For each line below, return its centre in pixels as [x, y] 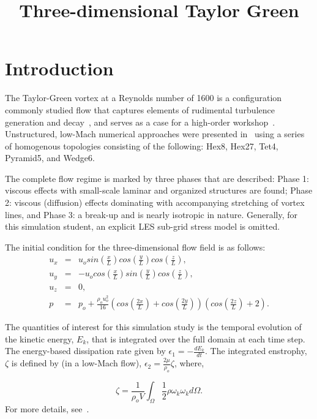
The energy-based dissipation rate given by [85, 351]
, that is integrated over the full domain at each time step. [196, 338]
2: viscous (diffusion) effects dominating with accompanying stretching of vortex [155, 202]
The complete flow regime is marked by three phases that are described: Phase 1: [157, 178]
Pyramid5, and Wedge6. [50, 158]
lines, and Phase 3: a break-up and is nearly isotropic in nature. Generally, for [151, 214]
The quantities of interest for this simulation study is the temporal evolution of [153, 327]
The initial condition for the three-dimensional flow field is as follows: [135, 247]
